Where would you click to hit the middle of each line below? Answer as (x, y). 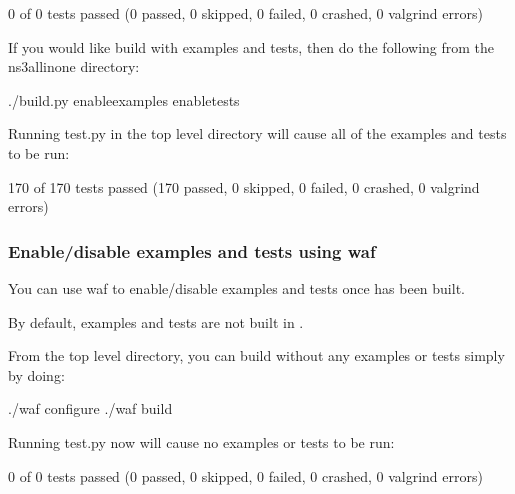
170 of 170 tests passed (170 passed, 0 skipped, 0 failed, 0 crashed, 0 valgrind (244, 186)
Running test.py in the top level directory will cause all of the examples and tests (257, 133)
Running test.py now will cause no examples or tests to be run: (201, 441)
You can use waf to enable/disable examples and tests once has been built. (236, 287)
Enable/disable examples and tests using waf (192, 250)
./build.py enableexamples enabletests (124, 99)
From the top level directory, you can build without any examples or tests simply (256, 355)
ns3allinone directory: (74, 66)
